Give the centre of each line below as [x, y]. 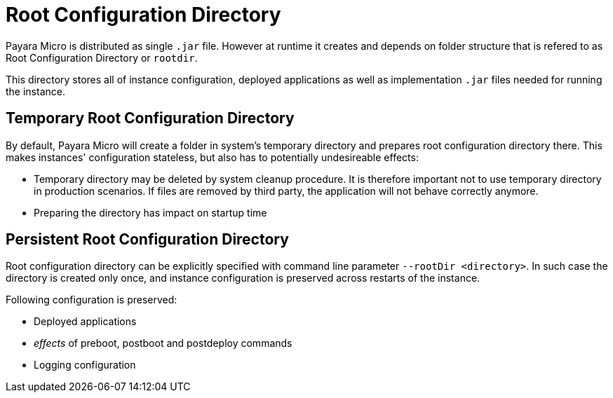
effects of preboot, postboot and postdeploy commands [163, 343]
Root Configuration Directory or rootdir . [102, 57]
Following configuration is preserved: [92, 300]
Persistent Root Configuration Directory [147, 240]
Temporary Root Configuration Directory [150, 118]
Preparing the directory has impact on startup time [150, 212]
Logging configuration [85, 365]
